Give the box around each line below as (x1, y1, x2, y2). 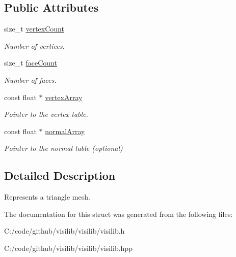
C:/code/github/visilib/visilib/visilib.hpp (4, 242, 133, 253)
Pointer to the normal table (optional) (4, 143, 123, 153)
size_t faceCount (4, 57, 57, 68)
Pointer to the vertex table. (4, 109, 88, 119)
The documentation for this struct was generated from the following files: (4, 208, 233, 219)
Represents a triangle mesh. (4, 191, 90, 202)
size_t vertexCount (4, 23, 64, 34)
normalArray (45, 125, 85, 136)
